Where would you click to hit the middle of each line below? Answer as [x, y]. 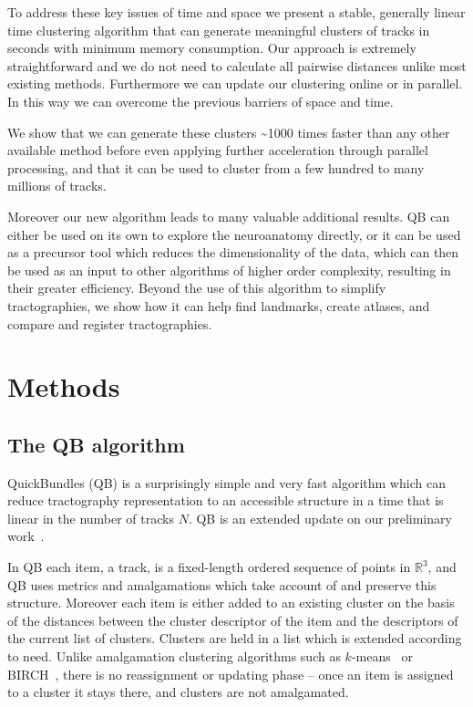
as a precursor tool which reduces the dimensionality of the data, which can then [233, 252]
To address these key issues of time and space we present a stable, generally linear [236, 12]
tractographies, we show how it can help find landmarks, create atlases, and [219, 305]
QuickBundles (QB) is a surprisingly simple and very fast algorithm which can [226, 482]
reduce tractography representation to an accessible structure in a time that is [226, 500]
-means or [382, 656]
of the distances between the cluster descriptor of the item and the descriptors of [233, 620]
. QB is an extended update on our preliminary [320, 518]
